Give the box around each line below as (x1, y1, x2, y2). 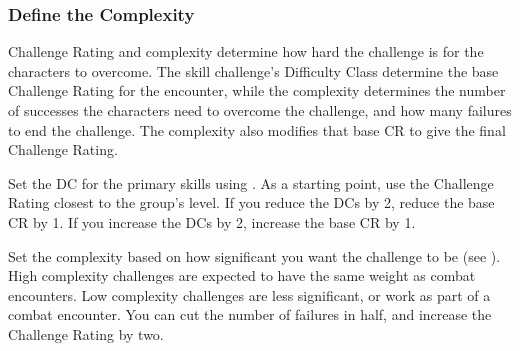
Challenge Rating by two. (8, 323, 164, 344)
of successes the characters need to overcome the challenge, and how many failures (8, 100, 512, 120)
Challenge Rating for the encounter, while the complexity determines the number (8, 80, 506, 101)
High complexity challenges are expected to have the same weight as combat (8, 265, 476, 286)
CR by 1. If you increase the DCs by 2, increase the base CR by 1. (8, 211, 416, 232)
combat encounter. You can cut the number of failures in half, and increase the (8, 304, 492, 325)
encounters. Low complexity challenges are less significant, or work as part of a (8, 284, 491, 305)
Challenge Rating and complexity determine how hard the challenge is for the (8, 41, 484, 62)
